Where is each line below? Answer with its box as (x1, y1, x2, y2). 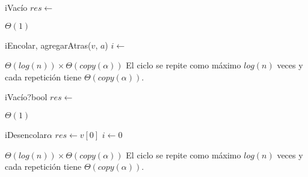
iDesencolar (5, 128, 47, 140)
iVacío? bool (5, 91, 48, 103)
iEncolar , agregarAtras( (5, 38, 91, 51)
